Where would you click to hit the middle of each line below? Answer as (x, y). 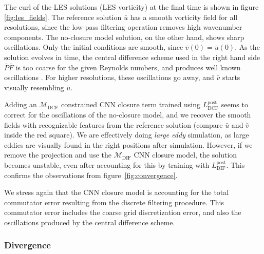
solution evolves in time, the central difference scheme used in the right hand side (132, 57)
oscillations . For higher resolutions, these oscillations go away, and (109, 77)
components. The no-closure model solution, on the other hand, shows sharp (124, 37)
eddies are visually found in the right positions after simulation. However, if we (128, 144)
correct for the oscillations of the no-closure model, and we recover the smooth (128, 114)
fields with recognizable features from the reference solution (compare (114, 124)
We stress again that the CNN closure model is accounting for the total (117, 192)
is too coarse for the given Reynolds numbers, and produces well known (128, 67)
